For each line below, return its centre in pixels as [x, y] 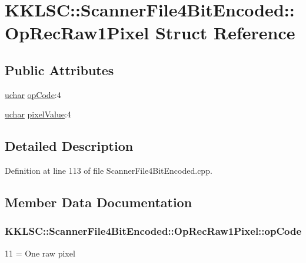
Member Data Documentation [99, 202]
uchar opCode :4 [33, 94]
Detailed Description [69, 146]
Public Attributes [59, 70]
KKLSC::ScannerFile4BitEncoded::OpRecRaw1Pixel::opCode [153, 231]
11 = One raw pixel [40, 253]
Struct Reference [225, 33]
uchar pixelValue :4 [38, 114]
